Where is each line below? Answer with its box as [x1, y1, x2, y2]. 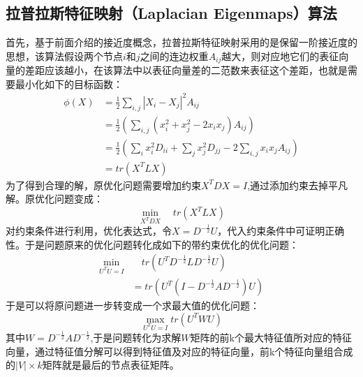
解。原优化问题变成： [6, 191, 103, 206]
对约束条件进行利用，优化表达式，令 [6, 223, 172, 238]
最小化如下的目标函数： [15, 76, 123, 91]
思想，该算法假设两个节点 [6, 48, 123, 63]
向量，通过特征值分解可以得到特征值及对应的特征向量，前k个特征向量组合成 [6, 343, 353, 358]
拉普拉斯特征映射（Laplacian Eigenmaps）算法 [6, 2, 337, 24]
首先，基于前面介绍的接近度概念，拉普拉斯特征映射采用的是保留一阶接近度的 [6, 35, 357, 50]
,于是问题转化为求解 [90, 330, 181, 344]
